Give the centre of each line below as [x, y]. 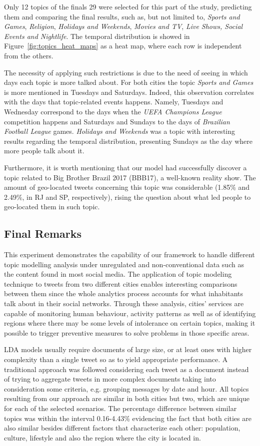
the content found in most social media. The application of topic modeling [118, 274]
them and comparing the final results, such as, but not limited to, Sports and [122, 16]
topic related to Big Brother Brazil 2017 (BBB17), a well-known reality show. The [130, 177]
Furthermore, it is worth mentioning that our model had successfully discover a [125, 167]
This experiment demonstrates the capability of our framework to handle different [129, 254]
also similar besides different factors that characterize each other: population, [122, 428]
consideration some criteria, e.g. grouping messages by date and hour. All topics [126, 388]
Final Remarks [43, 233]
